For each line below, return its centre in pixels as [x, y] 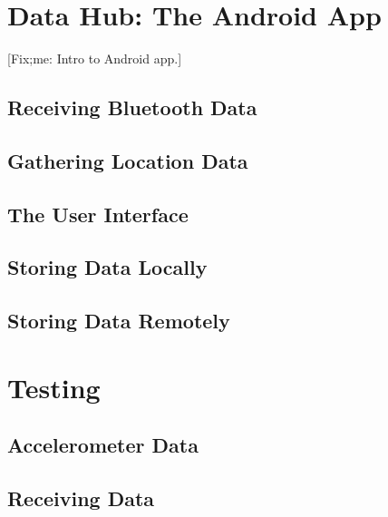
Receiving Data [81, 498]
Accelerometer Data [103, 445]
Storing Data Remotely [119, 321]
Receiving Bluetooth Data [132, 107]
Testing [54, 387]
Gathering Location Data [128, 160]
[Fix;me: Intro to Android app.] [95, 59]
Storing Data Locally [107, 267]
